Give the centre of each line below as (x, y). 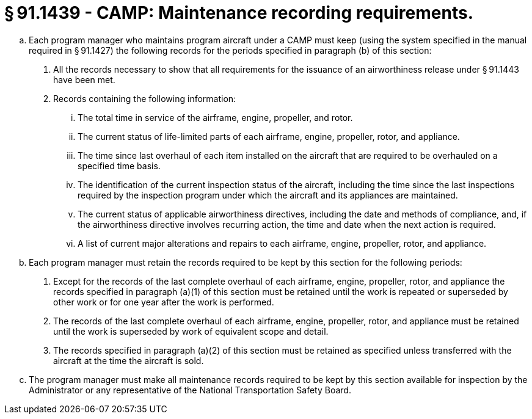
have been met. (84, 79)
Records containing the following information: (145, 98)
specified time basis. (119, 166)
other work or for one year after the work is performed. (164, 302)
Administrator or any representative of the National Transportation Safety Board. (190, 390)
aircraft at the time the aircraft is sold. (129, 360)
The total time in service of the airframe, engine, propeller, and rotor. (215, 117)
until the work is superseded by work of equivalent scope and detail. (191, 331)
